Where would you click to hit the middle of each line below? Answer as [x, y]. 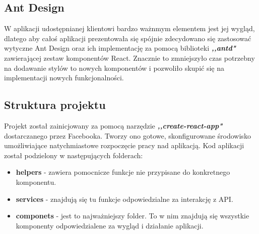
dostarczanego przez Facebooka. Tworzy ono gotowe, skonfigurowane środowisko [127, 135]
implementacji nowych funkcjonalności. [64, 78]
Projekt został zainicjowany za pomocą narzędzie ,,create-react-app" [113, 125]
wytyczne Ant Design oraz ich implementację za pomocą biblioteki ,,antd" [120, 48]
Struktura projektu [55, 105]
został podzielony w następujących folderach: [74, 155]
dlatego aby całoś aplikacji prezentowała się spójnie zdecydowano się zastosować [128, 38]
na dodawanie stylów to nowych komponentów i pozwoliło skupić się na [114, 68]
